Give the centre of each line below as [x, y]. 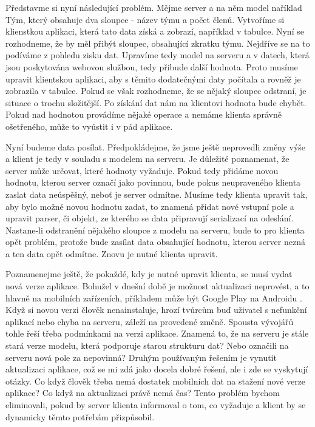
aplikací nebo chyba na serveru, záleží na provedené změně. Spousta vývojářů [150, 321]
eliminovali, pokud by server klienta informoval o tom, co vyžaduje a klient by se [156, 405]
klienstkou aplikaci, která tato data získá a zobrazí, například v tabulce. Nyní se [155, 31]
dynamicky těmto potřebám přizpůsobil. [80, 416]
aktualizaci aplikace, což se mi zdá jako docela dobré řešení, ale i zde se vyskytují [157, 369]
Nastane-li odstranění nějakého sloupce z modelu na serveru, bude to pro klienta [155, 230]
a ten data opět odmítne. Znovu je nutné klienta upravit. [112, 253]
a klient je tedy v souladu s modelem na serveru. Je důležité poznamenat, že [147, 159]
